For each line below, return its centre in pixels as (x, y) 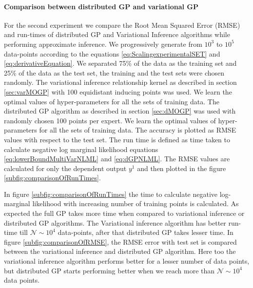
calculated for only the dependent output (65, 168)
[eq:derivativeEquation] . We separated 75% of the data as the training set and (120, 63)
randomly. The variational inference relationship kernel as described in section (120, 82)
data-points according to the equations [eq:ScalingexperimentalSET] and (112, 53)
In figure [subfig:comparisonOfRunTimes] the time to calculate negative (111, 194)
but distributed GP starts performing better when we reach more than (109, 270)
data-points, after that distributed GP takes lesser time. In (146, 232)
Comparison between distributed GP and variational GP (101, 6)
